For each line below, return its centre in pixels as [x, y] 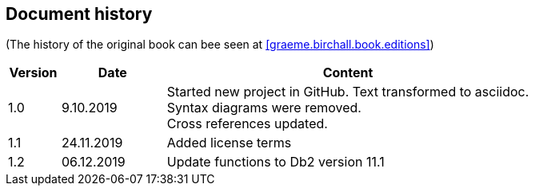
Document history [79, 14]
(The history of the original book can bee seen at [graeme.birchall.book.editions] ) [220, 45]
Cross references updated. [247, 124]
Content [348, 73]
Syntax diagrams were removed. [264, 108]
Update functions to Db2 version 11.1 [275, 162]
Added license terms [229, 143]
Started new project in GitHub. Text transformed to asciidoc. [348, 92]
